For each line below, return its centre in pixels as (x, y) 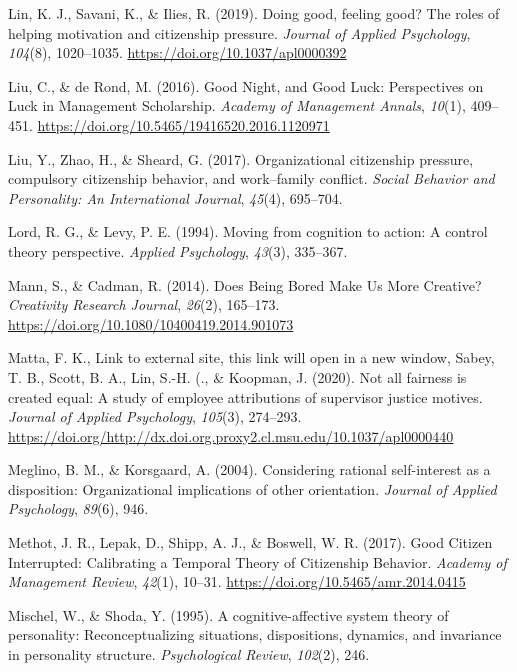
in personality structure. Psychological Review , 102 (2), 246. (189, 654)
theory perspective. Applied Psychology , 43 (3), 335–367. (178, 250)
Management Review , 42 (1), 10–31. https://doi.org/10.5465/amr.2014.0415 (237, 581)
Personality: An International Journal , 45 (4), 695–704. (175, 197)
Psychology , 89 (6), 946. (78, 508)
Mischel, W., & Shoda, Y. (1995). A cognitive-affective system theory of (228, 614)
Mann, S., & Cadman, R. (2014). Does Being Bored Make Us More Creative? (245, 284)
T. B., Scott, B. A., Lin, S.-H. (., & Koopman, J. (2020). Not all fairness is (237, 376)
